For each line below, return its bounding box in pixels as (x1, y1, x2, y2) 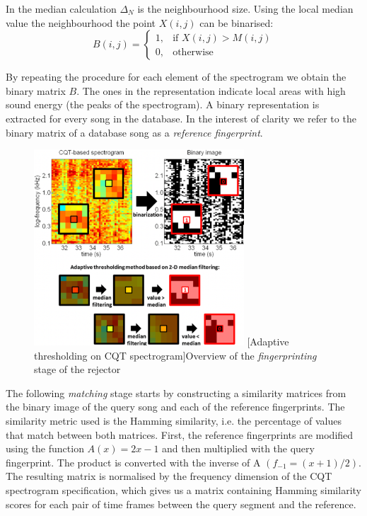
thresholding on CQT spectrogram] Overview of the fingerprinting (34, 348, 317, 362)
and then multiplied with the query (162, 441, 315, 456)
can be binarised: (199, 15, 274, 30)
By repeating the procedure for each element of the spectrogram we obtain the (6, 69, 346, 84)
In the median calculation (6, 1, 117, 16)
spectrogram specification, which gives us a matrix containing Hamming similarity (6, 482, 361, 497)
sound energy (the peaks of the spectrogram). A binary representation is (6, 97, 320, 112)
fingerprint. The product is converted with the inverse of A (6, 454, 261, 469)
